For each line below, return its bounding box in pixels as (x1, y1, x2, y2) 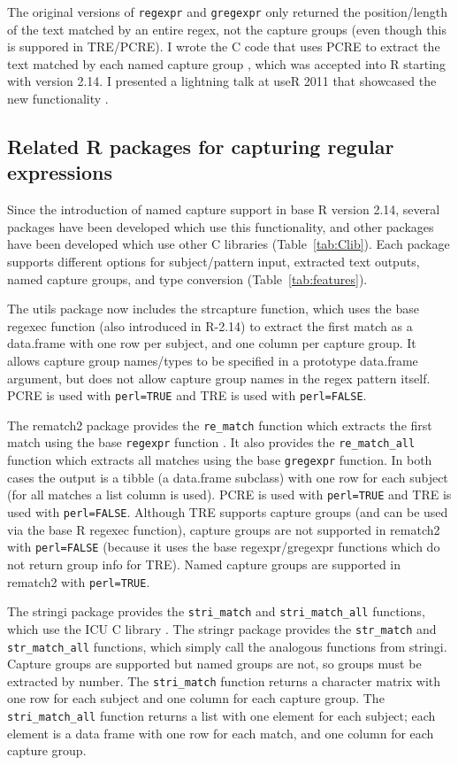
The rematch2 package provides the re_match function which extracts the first (7, 415, 432, 434)
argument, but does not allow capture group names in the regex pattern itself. (7, 368, 431, 387)
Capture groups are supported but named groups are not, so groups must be (7, 654, 422, 673)
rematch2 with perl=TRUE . (7, 572, 150, 591)
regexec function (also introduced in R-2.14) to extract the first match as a (7, 316, 413, 335)
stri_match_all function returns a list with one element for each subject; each (7, 707, 436, 724)
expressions (7, 158, 113, 186)
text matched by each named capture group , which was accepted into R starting (7, 54, 446, 73)
